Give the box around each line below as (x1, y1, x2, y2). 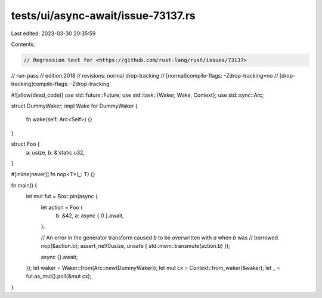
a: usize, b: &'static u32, (26, 149, 85, 156)
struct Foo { (11, 140, 40, 148)
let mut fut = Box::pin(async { (26, 193, 98, 200)
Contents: (11, 41, 35, 48)
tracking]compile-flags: (11, 81, 69, 88)
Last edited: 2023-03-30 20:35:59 (11, 30, 96, 37)
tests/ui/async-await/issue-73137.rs (11, 9, 196, 22)
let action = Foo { (41, 204, 83, 211)
